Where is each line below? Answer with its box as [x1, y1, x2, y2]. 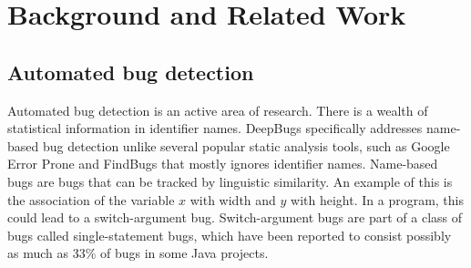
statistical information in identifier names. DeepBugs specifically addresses [7, 119, 423, 138]
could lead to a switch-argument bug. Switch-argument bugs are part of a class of [7, 208, 462, 227]
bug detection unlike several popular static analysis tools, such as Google [42, 136, 450, 155]
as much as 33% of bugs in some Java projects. [7, 243, 269, 263]
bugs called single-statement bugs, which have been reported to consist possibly [7, 225, 452, 244]
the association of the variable [7, 190, 175, 209]
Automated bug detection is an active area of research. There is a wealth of [7, 100, 428, 119]
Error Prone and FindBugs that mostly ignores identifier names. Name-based [7, 154, 438, 173]
